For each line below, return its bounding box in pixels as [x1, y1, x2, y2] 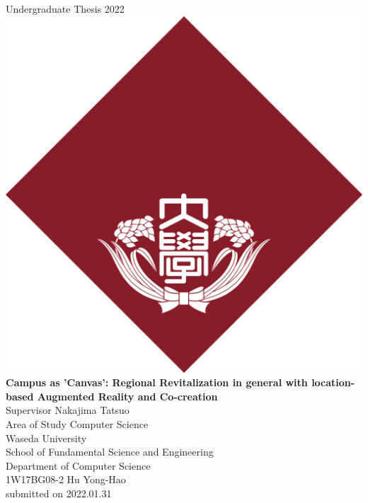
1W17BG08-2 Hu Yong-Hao [6, 472, 126, 487]
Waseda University [6, 430, 87, 445]
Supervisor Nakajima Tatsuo [6, 403, 130, 417]
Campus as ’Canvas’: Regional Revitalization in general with [6, 375, 308, 390]
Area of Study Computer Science [6, 416, 149, 431]
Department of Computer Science [6, 458, 151, 473]
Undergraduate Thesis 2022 [6, 1, 125, 16]
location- [311, 375, 355, 390]
